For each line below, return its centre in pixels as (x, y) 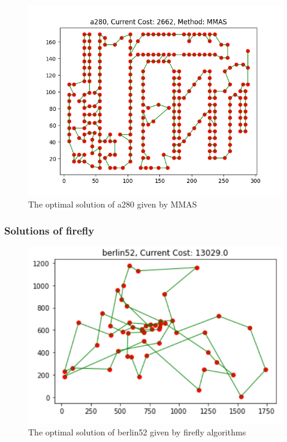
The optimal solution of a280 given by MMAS (113, 204)
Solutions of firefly (49, 231)
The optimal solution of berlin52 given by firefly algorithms (137, 432)
